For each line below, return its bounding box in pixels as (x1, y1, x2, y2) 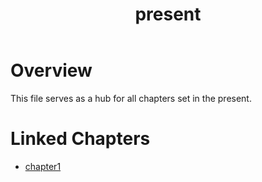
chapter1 (24, 160, 62, 172)
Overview (10, 59, 93, 82)
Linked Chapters (10, 128, 151, 150)
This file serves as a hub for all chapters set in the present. (10, 92, 252, 104)
